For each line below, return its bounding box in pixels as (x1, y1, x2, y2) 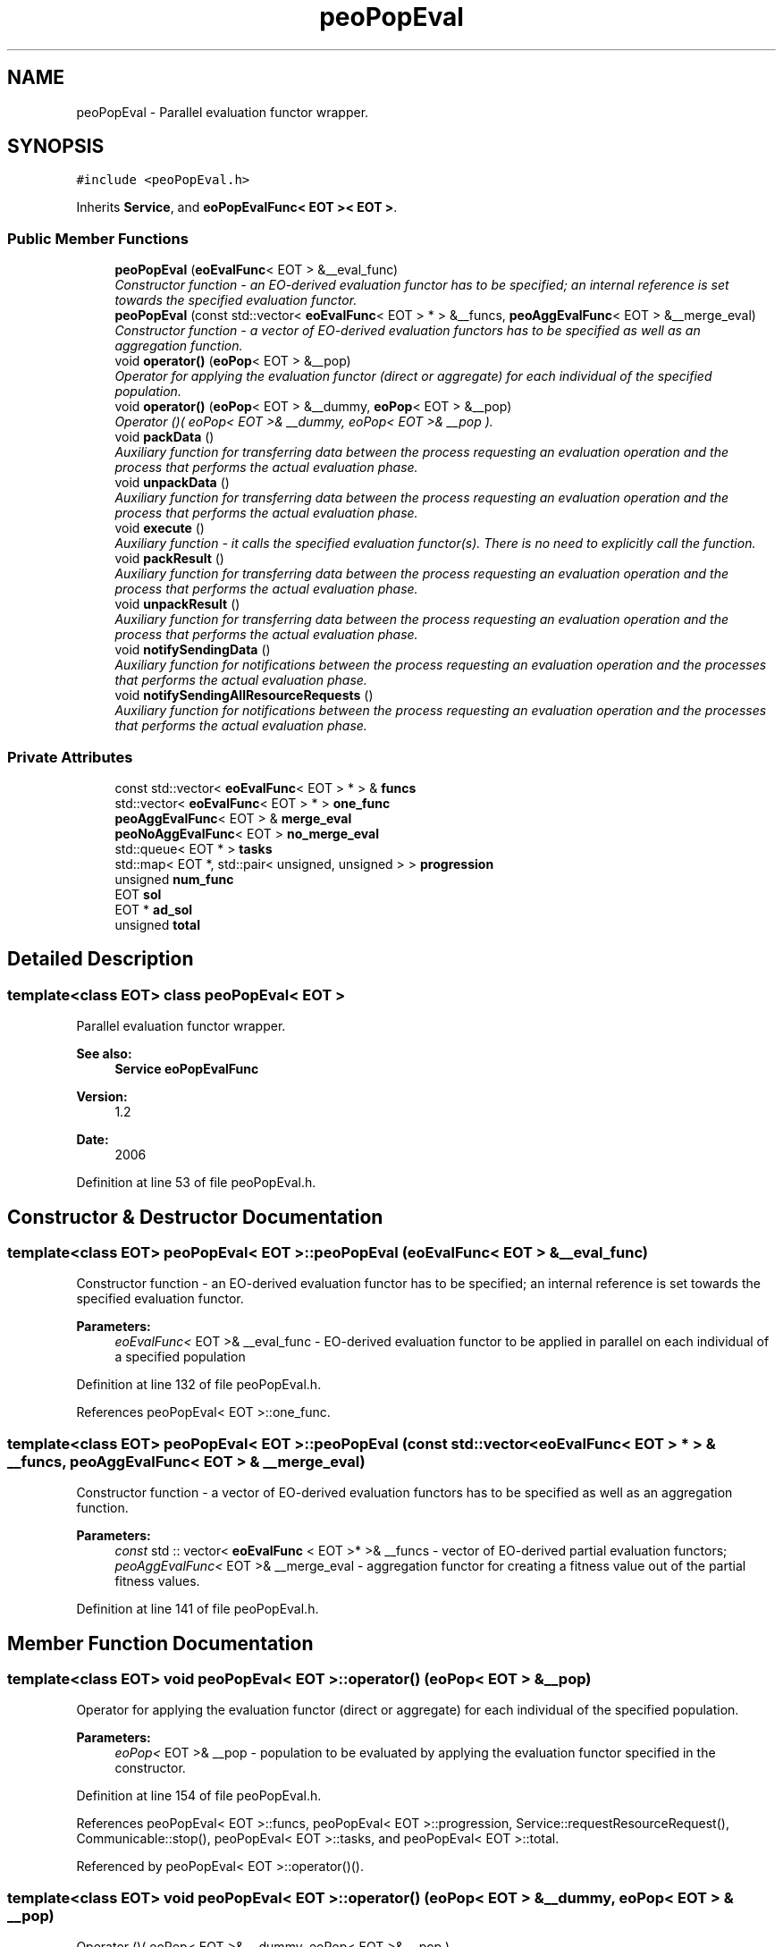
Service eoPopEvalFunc (114, 1061, 259, 1077)
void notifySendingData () (114, 642, 271, 658)
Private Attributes (7, 747, 133, 766)
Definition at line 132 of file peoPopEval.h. (76, 1377, 322, 1393)
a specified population (114, 1349, 246, 1365)
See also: (76, 1046, 132, 1062)
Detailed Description (7, 948, 194, 971)
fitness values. (114, 1573, 200, 1589)
